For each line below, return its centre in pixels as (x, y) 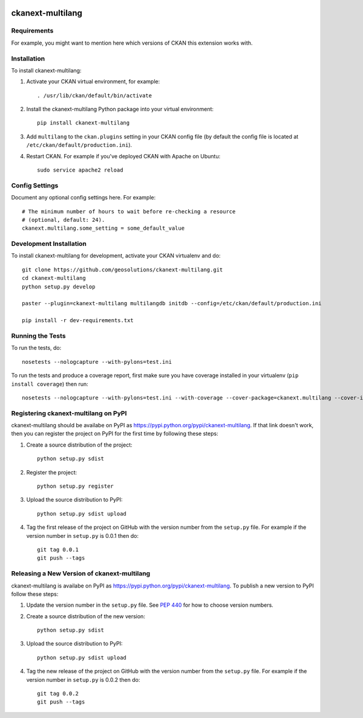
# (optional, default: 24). (64, 220)
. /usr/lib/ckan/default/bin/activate (95, 95)
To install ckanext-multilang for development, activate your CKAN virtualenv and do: (116, 256)
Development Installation (49, 244)
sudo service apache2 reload (80, 170)
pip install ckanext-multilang (83, 123)
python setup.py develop (59, 286)
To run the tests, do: (36, 348)
